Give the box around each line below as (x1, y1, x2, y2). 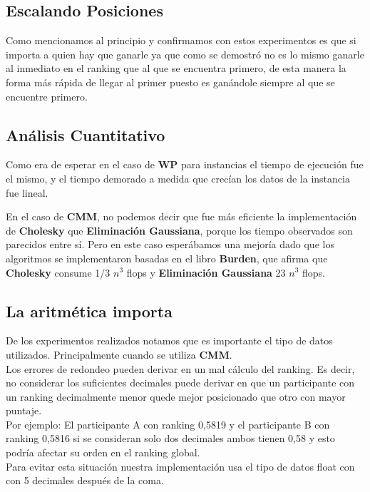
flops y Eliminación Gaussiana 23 (126, 265, 286, 280)
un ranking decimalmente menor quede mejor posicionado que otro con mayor (6, 389, 346, 404)
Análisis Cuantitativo (6, 123, 165, 145)
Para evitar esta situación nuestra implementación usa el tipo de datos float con (6, 458, 355, 473)
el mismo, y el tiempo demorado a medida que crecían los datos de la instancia (6, 170, 350, 185)
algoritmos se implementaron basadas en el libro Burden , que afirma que (6, 250, 328, 265)
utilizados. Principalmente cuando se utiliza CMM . (6, 347, 232, 362)
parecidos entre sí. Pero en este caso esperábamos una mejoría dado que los (6, 237, 334, 252)
